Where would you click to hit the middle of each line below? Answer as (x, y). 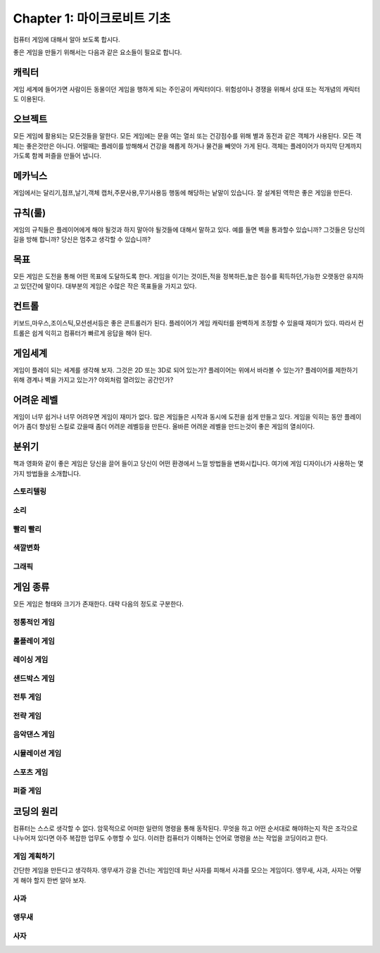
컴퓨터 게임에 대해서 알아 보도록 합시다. (66, 39)
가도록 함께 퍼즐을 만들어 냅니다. (57, 156)
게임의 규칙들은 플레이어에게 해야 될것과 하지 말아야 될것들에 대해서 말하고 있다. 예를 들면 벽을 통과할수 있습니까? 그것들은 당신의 (189, 230)
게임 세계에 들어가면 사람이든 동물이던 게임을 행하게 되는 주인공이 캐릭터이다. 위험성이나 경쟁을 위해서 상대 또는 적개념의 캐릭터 (186, 89)
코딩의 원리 (36, 811)
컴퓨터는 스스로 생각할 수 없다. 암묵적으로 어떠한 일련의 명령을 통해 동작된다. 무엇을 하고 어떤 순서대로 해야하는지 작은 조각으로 (185, 828)
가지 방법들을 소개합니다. (47, 473)
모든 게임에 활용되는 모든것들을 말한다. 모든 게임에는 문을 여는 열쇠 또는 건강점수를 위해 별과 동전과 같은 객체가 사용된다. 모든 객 (187, 136)
